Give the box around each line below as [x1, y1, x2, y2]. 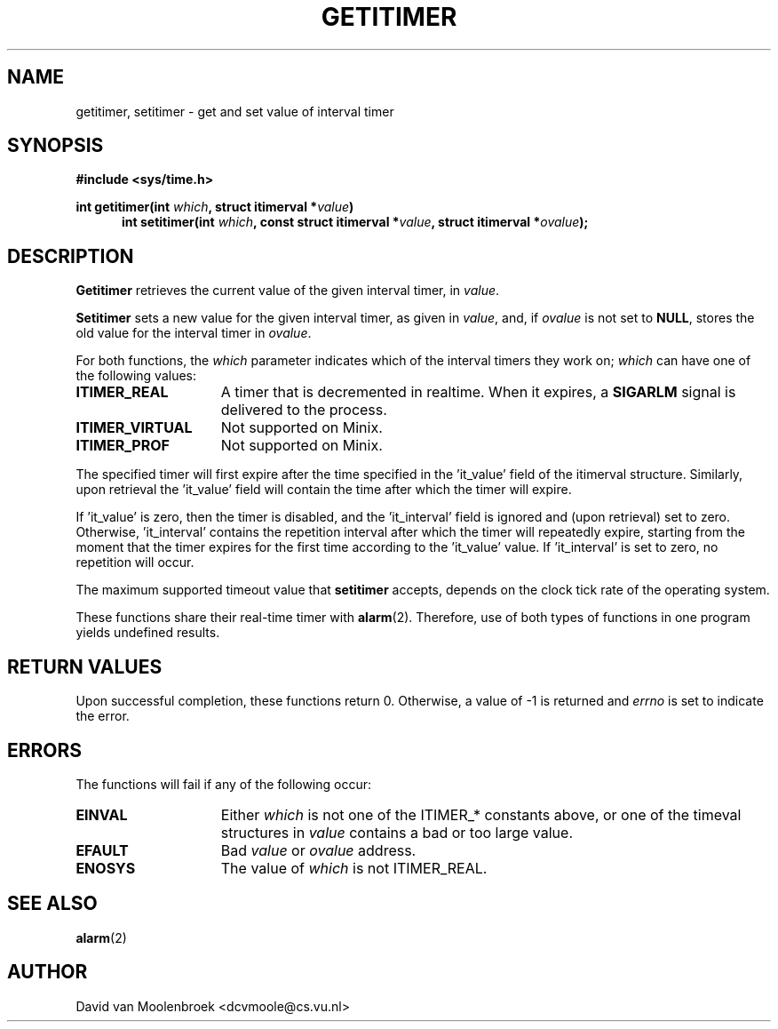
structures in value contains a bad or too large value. [220, 823, 573, 842]
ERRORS [7, 738, 83, 762]
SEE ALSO [7, 892, 98, 915]
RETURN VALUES [7, 655, 163, 678]
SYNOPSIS [7, 134, 104, 157]
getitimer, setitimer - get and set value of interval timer [75, 103, 394, 119]
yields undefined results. [75, 625, 220, 641]
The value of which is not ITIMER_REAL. [220, 858, 488, 877]
